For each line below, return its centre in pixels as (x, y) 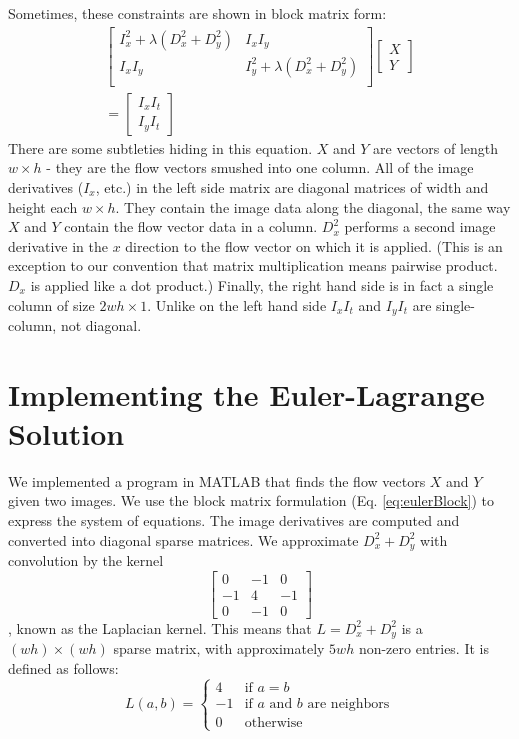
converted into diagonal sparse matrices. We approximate (183, 539)
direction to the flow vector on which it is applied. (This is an (314, 245)
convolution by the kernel (86, 560)
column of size (51, 304)
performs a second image (420, 226)
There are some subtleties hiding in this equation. (160, 147)
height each (43, 206)
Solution (66, 432)
